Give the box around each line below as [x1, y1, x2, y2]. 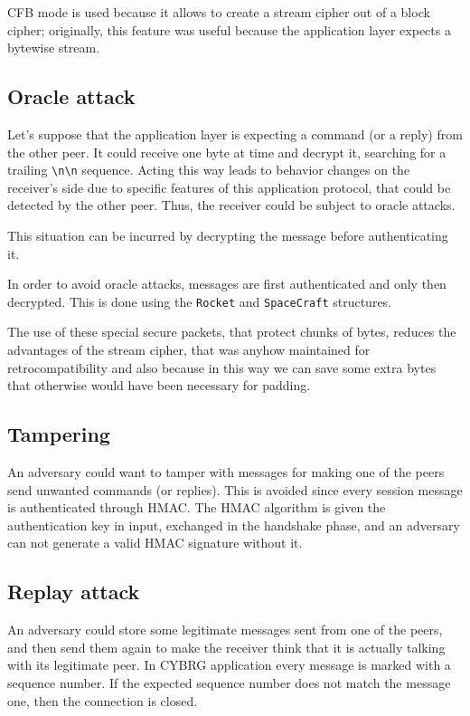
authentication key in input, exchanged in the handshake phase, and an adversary [7, 515, 460, 534]
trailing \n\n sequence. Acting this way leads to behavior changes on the [7, 160, 410, 179]
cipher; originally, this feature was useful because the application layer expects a [7, 20, 451, 39]
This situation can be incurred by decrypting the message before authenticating [7, 226, 448, 245]
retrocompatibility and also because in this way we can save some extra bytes [7, 358, 437, 377]
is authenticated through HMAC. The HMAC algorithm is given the [7, 498, 386, 517]
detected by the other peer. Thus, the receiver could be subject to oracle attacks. [7, 196, 456, 215]
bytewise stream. [7, 38, 100, 57]
